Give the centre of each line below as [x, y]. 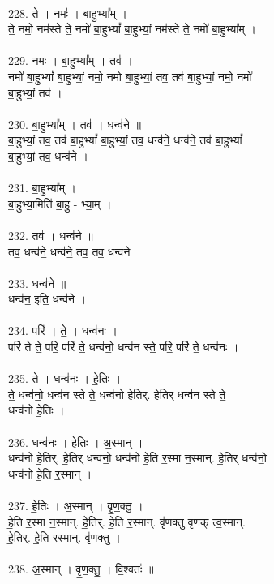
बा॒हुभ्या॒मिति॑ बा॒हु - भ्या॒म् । [60, 203]
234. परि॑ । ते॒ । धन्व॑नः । [63, 331]
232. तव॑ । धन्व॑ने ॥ [51, 235]
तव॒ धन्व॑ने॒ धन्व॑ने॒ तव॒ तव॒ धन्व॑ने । [75, 251]
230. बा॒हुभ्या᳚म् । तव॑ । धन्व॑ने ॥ [75, 124]
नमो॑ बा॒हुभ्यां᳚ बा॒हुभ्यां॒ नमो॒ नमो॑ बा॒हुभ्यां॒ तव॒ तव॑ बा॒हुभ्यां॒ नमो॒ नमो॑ [130, 76]
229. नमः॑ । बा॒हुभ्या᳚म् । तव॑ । [71, 60]
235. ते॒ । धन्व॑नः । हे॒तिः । [65, 378]
